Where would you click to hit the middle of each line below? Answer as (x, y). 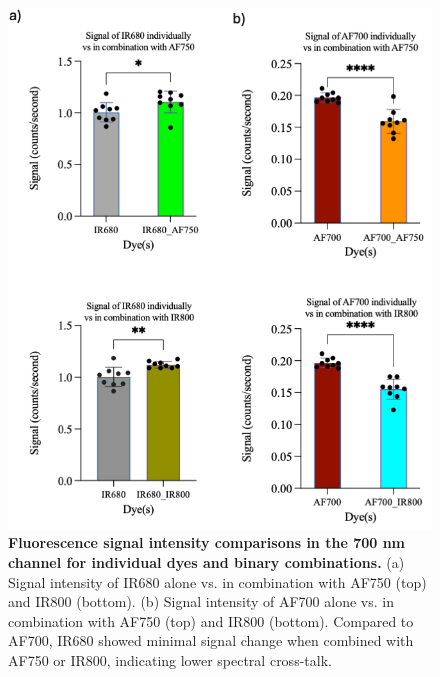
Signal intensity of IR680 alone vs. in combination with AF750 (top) (217, 581)
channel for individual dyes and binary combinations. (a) (206, 562)
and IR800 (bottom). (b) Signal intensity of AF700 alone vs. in (201, 601)
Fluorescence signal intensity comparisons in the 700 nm (206, 542)
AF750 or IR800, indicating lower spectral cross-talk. (170, 660)
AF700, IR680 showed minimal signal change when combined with (211, 640)
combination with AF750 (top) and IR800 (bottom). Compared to (211, 620)
